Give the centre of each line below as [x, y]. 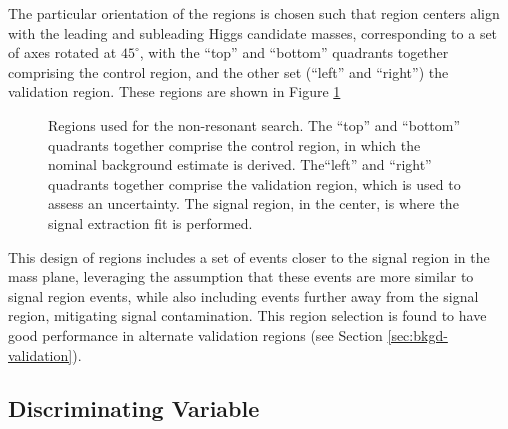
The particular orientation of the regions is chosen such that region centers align [254, 13]
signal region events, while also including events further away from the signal [243, 295]
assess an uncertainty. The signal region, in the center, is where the [253, 203]
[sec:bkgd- [417, 334]
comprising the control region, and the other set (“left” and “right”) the [228, 71]
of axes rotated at [62, 52]
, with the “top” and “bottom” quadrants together [294, 52]
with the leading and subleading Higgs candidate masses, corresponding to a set [253, 32]
